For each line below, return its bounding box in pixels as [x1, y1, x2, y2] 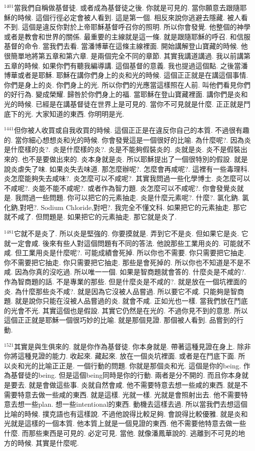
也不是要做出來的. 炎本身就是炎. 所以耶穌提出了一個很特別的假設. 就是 [22, 153, 248, 164]
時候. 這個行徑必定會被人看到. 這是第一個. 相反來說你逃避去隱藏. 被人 [17, 12, 241, 22]
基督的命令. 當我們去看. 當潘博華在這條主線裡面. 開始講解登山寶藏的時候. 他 [4, 41, 248, 51]
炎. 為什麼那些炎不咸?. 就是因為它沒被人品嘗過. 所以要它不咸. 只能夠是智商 [4, 286, 244, 296]
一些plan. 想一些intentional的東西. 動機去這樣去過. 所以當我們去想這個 [24, 399, 248, 409]
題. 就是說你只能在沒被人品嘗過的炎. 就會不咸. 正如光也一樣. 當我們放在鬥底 [4, 296, 248, 306]
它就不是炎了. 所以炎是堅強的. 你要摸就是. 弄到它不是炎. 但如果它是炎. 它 [14, 228, 249, 239]
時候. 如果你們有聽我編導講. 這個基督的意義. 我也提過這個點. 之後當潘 [24, 60, 248, 70]
